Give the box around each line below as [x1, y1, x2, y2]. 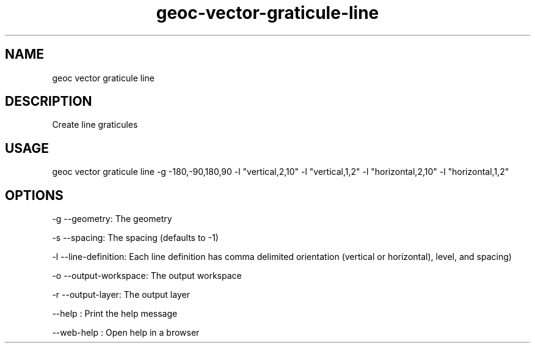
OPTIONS [5, 187, 64, 203]
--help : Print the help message [52, 308, 178, 319]
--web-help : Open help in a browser [52, 327, 200, 338]
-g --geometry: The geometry [52, 213, 172, 224]
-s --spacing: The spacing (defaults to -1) [52, 232, 219, 243]
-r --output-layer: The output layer [52, 289, 190, 300]
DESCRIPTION [5, 94, 92, 109]
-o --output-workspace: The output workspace [52, 270, 242, 281]
